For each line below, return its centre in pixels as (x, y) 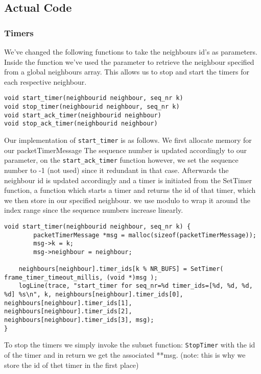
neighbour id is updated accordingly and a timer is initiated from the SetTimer (128, 180)
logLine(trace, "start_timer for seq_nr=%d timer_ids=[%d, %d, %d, (136, 286)
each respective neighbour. (45, 81)
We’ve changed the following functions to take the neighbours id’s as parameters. (131, 52)
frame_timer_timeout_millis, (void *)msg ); (81, 277)
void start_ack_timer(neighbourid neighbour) (83, 115)
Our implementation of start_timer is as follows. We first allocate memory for (128, 140)
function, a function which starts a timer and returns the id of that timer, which (130, 190)
